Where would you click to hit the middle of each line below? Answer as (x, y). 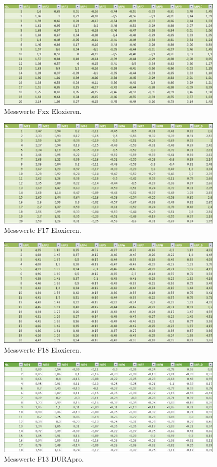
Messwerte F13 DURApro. (44, 459)
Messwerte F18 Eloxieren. (43, 349)
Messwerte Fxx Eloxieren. (43, 111)
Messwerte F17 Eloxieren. (43, 230)
